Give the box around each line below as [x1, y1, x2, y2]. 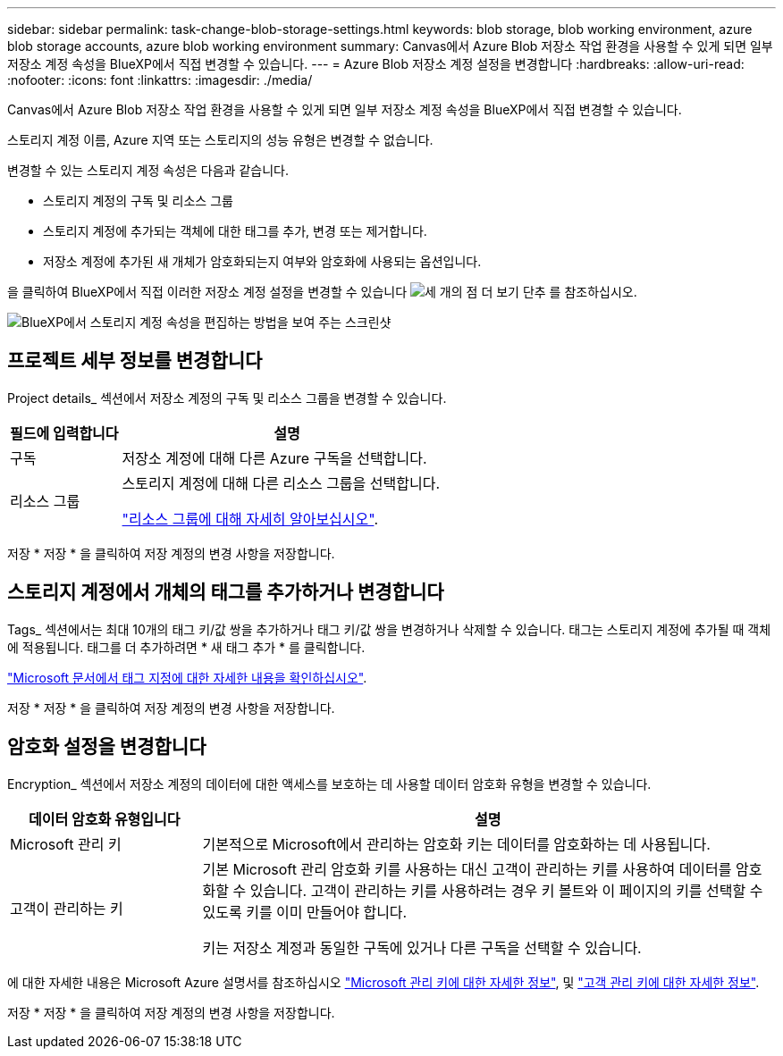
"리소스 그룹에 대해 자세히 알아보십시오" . [122, 509, 379, 528]
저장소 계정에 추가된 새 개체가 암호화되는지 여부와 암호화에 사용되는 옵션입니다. [43, 254, 482, 269]
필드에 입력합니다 [10, 423, 119, 442]
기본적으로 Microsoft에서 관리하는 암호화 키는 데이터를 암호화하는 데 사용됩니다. [202, 834, 711, 853]
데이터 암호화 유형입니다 [29, 809, 181, 828]
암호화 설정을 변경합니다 [7, 735, 206, 758]
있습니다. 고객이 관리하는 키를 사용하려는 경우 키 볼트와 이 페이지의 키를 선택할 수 [249, 881, 763, 900]
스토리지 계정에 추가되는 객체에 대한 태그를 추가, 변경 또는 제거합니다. [43, 223, 427, 239]
